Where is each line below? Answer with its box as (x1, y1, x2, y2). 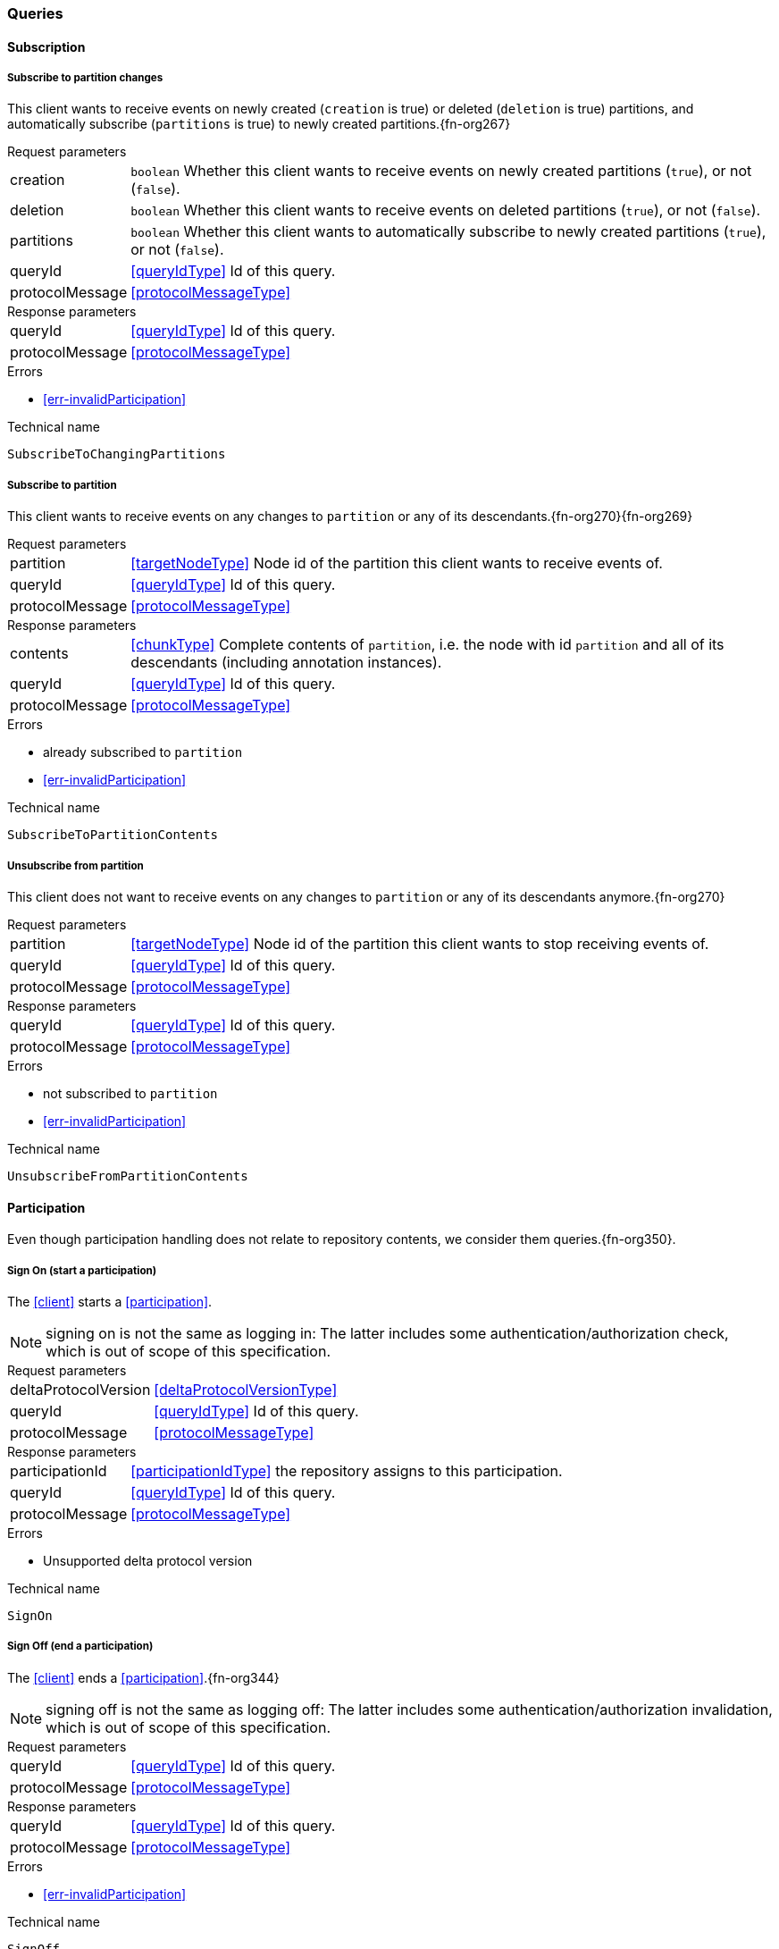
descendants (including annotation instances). (130, 653, 442, 672)
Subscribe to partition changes (7, 71, 163, 84)
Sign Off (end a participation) (7, 1640, 154, 1653)
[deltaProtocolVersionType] (154, 1380, 338, 1399)
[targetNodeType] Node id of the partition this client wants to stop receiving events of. (130, 934, 709, 953)
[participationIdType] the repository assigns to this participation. (130, 1461, 563, 1480)
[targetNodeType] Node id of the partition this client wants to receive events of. (130, 554, 663, 573)
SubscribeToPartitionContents (7, 827, 219, 843)
